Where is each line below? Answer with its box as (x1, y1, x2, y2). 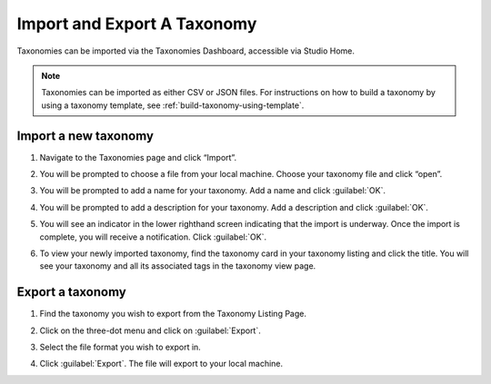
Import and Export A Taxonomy (16, 14, 257, 34)
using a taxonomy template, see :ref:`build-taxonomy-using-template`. (41, 100, 305, 111)
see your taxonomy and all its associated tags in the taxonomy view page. (39, 261, 316, 271)
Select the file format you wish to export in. (39, 341, 202, 353)
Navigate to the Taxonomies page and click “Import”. (39, 152, 236, 162)
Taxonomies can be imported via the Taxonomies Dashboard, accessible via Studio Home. (16, 45, 355, 56)
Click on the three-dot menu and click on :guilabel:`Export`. (39, 325, 261, 336)
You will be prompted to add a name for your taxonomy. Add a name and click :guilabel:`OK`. (39, 185, 386, 196)
